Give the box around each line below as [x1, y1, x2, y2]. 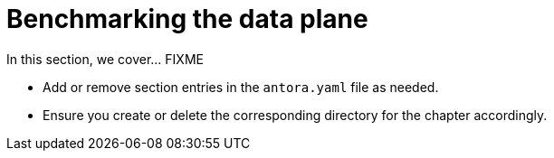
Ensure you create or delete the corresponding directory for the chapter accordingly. [43, 107, 548, 123]
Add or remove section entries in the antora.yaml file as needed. [43, 79, 439, 95]
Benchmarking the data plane [6, 4, 368, 34]
